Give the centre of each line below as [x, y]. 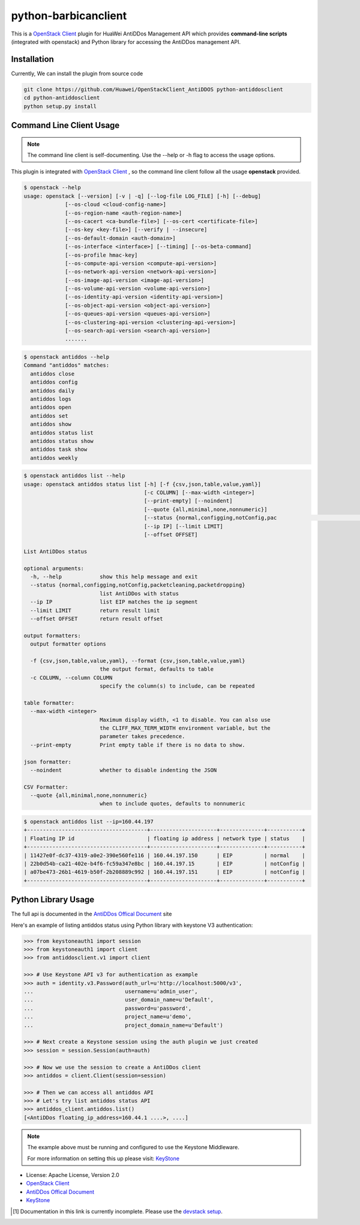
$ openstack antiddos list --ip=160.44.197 [89, 822]
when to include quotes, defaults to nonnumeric [172, 804]
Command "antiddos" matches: [67, 365]
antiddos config [54, 382]
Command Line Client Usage [65, 125]
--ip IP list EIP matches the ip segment [114, 602]
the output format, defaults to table [157, 669]
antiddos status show [62, 441]
